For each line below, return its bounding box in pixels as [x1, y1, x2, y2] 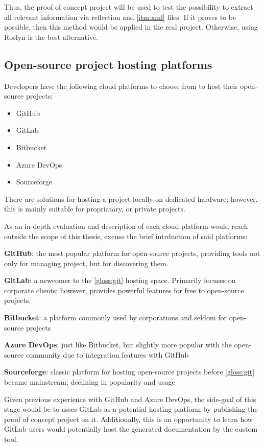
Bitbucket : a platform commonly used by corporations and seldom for [4, 312, 227, 323]
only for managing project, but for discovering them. [4, 257, 169, 268]
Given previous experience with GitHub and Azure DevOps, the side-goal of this [4, 393, 256, 404]
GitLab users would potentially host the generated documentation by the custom [4, 424, 258, 434]
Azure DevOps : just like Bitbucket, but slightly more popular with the [4, 339, 232, 350]
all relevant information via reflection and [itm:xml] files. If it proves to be [4, 11, 236, 22]
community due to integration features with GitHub [26, 349, 189, 360]
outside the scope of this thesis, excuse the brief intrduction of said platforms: [4, 230, 248, 241]
